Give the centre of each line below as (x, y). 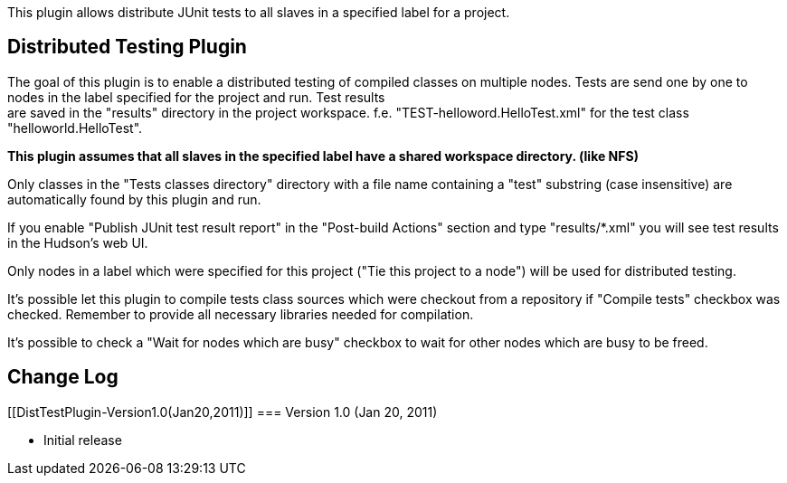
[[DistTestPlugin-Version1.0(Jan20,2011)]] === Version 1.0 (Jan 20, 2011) (223, 412)
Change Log (63, 377)
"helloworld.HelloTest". (75, 128)
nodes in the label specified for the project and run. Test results (196, 97)
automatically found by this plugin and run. (134, 199)
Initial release (83, 440)
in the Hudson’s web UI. (78, 242)
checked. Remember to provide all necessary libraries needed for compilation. (241, 314)
